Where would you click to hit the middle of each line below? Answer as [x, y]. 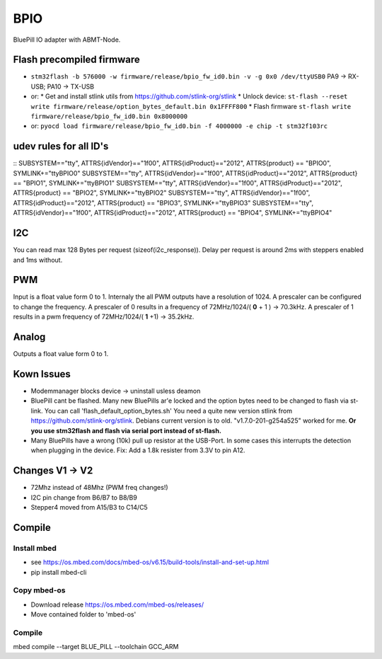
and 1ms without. [38, 260]
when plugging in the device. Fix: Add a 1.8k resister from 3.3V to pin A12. [138, 450]
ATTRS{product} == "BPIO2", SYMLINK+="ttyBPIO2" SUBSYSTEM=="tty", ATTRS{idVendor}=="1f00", [162, 193]
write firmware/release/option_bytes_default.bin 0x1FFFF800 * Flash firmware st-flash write [191, 106]
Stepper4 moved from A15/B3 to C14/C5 [89, 508]
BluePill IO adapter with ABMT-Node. [67, 40]
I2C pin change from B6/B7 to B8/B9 [84, 497]
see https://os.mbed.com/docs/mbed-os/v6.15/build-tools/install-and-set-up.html [150, 562]
